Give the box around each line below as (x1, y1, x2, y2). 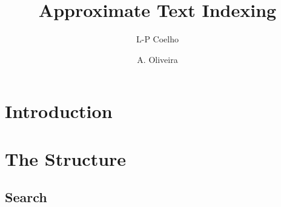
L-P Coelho (136, 33, 179, 45)
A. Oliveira (137, 53, 178, 65)
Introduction (5, 99, 113, 123)
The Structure (5, 146, 127, 171)
